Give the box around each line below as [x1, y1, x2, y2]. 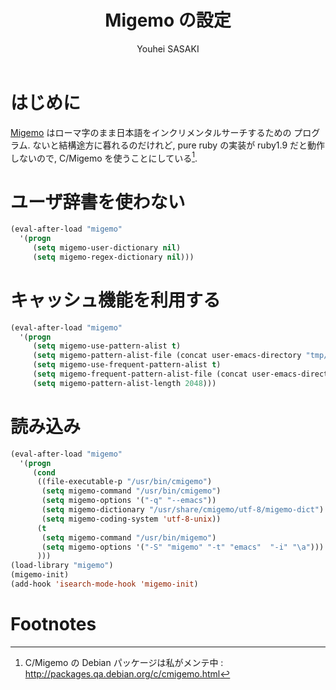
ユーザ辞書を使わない [10, 191, 186, 213]
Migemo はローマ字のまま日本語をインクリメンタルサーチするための [10, 126, 292, 138]
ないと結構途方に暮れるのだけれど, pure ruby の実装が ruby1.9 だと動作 [32, 139, 326, 151]
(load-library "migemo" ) [10, 561, 114, 571]
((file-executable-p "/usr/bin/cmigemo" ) [36, 477, 213, 487]
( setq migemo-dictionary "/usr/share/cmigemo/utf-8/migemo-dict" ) [41, 505, 325, 515]
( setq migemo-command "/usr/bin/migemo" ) [41, 532, 217, 543]
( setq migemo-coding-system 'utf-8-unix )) [41, 514, 222, 524]
